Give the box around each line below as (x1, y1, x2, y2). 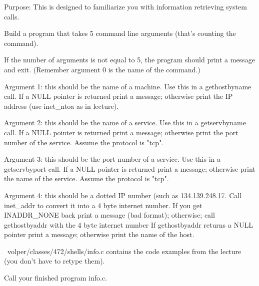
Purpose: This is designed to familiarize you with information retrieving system (4, 1, 247, 11)
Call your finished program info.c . (4, 273, 107, 283)
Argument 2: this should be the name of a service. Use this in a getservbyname (4, 117, 246, 128)
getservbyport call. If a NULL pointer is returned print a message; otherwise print (4, 163, 255, 174)
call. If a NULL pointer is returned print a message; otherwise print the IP (4, 91, 233, 101)
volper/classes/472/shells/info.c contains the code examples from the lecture (7, 246, 241, 256)
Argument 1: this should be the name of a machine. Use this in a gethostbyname (4, 81, 251, 91)
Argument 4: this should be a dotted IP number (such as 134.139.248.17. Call (4, 190, 242, 200)
